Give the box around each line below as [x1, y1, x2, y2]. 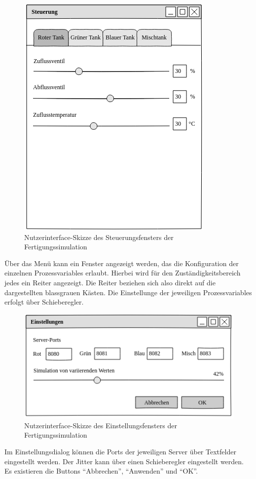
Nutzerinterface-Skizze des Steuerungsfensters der [24, 232, 174, 242]
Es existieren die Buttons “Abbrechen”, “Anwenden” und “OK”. [4, 466, 198, 476]
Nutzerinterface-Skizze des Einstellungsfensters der [24, 420, 177, 430]
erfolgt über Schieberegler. [4, 297, 84, 307]
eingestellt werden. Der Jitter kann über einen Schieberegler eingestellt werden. [4, 456, 244, 466]
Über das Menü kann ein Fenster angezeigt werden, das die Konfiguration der [4, 258, 239, 268]
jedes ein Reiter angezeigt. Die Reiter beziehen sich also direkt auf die [4, 277, 216, 287]
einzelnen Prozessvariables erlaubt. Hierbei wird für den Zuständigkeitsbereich [4, 268, 241, 278]
